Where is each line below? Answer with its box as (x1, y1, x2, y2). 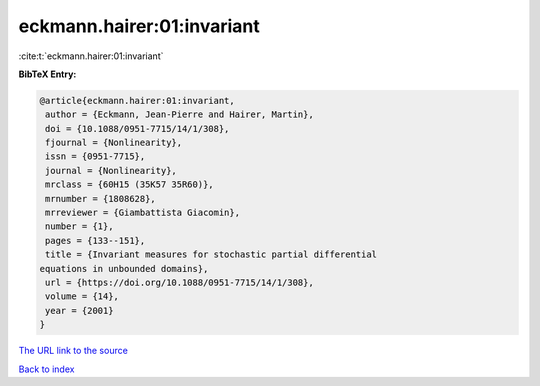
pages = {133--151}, (45, 235, 146, 246)
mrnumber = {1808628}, (45, 193, 157, 204)
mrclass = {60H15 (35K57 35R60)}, (45, 179, 214, 190)
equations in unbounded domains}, (39, 263, 209, 274)
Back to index (18, 363, 75, 375)
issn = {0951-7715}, (45, 151, 146, 162)
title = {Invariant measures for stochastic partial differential (45, 249, 378, 260)
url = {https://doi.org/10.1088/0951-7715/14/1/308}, (45, 277, 314, 288)
